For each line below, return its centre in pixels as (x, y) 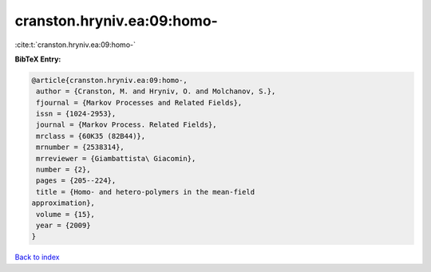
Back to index (37, 257)
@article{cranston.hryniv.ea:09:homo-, (109, 80)
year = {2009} (63, 225)
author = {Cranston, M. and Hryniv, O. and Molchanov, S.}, (156, 91)
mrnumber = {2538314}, (81, 147)
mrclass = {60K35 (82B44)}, (91, 136)
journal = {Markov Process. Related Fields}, (127, 125)
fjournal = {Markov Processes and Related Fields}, (139, 102)
